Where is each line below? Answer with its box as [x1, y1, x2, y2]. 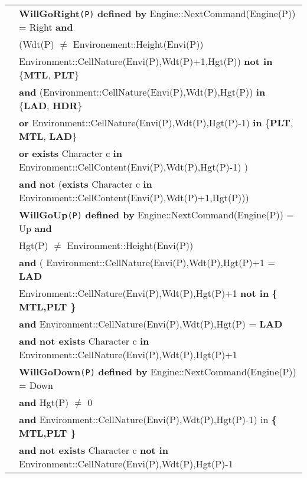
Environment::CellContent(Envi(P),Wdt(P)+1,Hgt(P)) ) [19, 191, 249, 204]
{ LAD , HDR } [19, 99, 83, 112]
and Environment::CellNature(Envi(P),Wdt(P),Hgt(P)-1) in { [19, 412, 277, 426]
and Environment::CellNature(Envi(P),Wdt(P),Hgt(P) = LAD [19, 317, 283, 330]
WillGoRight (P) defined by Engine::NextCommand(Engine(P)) [19, 6, 296, 20]
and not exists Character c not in [19, 443, 168, 457]
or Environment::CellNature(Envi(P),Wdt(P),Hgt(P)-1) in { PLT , [19, 116, 293, 129]
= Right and [19, 20, 73, 34]
